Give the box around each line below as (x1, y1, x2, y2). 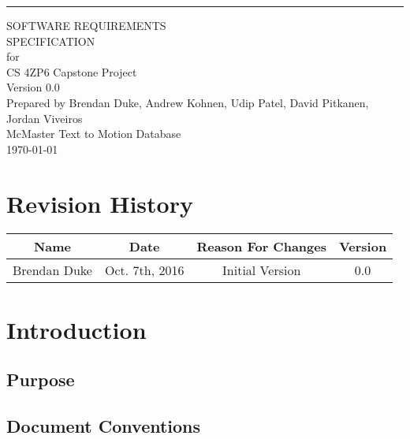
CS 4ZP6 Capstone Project (6, 63, 137, 80)
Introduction (6, 313, 147, 345)
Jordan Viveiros (6, 110, 83, 126)
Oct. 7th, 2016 (104, 261, 184, 280)
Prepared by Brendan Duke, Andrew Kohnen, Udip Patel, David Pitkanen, (6, 94, 369, 110)
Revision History (6, 187, 193, 219)
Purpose (6, 367, 75, 392)
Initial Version (222, 261, 301, 280)
